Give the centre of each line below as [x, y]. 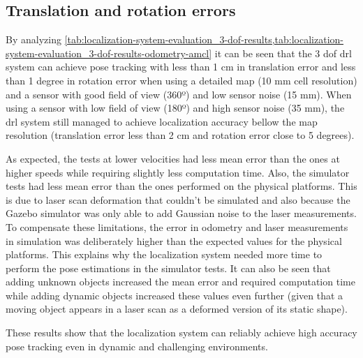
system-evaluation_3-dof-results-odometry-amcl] [109, 53]
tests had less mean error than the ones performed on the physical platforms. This [181, 186]
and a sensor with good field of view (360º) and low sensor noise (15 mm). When [179, 94]
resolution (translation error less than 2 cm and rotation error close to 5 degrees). [180, 135]
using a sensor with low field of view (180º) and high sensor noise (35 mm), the [175, 108]
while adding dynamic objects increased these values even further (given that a [175, 295]
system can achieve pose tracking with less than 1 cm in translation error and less [181, 67]
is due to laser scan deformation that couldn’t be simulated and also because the [178, 199]
